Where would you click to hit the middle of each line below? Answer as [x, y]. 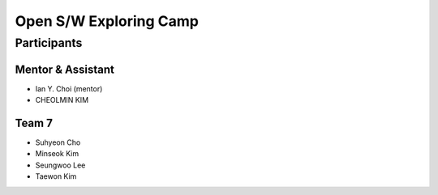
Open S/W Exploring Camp [107, 21]
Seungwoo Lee [60, 165]
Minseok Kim [57, 154]
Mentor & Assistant [65, 69]
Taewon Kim [56, 176]
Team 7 [34, 123]
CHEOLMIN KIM [62, 100]
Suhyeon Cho [58, 142]
